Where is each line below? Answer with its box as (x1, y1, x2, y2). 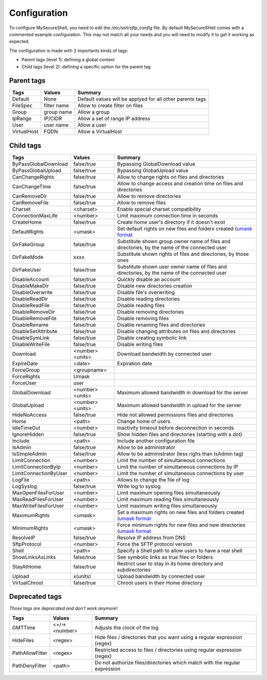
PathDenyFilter (12, 662, 47, 669)
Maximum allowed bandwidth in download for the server (117, 389, 248, 396)
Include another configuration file (117, 437, 195, 444)
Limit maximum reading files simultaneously (117, 495, 220, 502)
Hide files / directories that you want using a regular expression (94, 633, 242, 640)
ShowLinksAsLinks (12, 553, 56, 560)
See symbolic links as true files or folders (117, 553, 213, 560)
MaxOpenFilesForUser (12, 489, 64, 496)
